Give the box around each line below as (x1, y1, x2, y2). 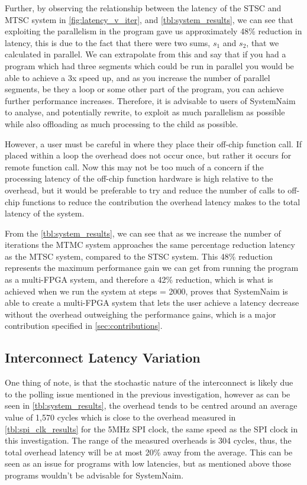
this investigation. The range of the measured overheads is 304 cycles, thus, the (5, 434, 292, 447)
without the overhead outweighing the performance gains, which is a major (5, 308, 276, 320)
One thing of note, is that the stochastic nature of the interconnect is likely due (5, 376, 293, 389)
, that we (246, 36, 279, 48)
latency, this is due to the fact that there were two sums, (5, 36, 211, 48)
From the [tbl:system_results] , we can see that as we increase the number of (5, 227, 281, 239)
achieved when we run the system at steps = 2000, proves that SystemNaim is (5, 284, 288, 297)
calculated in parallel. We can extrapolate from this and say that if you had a (5, 48, 286, 60)
